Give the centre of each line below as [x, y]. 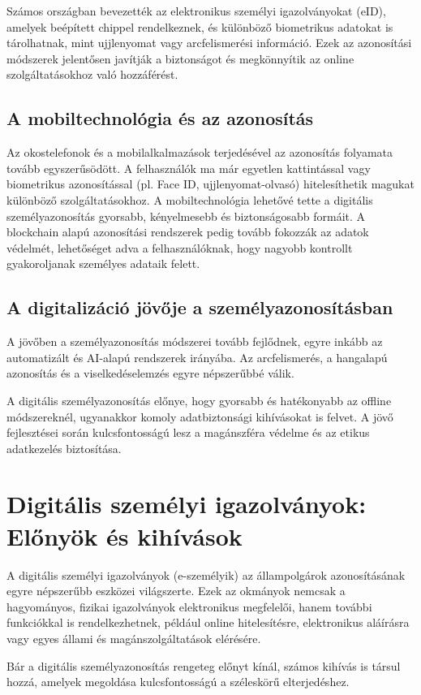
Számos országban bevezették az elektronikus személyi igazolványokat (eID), [196, 11]
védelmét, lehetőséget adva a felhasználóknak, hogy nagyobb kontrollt [180, 247]
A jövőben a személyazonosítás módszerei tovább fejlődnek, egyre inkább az [195, 341]
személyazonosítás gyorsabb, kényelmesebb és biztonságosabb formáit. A [186, 216]
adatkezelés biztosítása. [64, 448]
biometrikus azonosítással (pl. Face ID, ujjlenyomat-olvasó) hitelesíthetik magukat [210, 184]
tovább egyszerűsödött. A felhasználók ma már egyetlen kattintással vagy [189, 168]
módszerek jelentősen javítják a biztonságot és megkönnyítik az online [180, 58]
